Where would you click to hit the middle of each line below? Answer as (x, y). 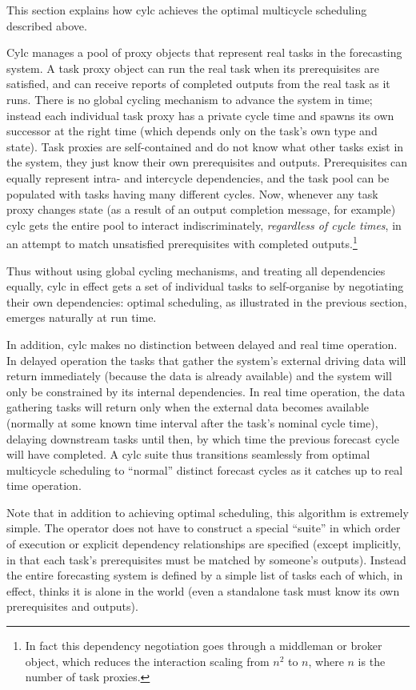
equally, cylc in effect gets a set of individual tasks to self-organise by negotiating (205, 286)
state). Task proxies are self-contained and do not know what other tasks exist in (205, 146)
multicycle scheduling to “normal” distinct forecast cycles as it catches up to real (205, 469)
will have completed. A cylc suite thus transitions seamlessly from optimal (188, 454)
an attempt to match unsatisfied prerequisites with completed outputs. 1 (182, 242)
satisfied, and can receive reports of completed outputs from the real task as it (198, 84)
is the (372, 661)
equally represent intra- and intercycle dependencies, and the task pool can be (198, 177)
